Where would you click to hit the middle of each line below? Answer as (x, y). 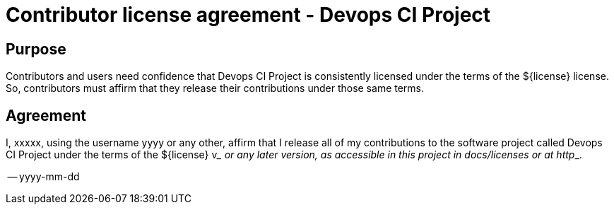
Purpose (36, 49)
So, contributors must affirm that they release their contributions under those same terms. (215, 88)
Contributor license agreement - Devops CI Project (248, 15)
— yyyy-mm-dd (43, 177)
